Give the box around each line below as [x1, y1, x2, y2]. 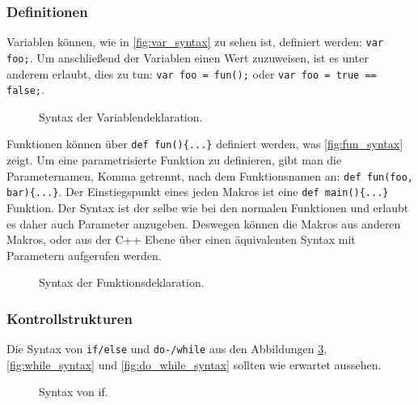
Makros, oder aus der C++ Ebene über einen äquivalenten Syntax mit [6, 231, 356, 248]
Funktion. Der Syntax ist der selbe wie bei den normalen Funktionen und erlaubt [6, 199, 409, 215]
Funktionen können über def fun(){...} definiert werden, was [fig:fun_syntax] [6, 135, 403, 152]
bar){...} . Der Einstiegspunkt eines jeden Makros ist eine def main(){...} [6, 183, 389, 200]
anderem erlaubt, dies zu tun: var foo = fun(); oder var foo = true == [6, 65, 377, 82]
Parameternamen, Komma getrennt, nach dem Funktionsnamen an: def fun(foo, [6, 167, 413, 184]
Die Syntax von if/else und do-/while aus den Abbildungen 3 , [6, 340, 327, 357]
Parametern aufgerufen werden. [6, 246, 162, 263]
